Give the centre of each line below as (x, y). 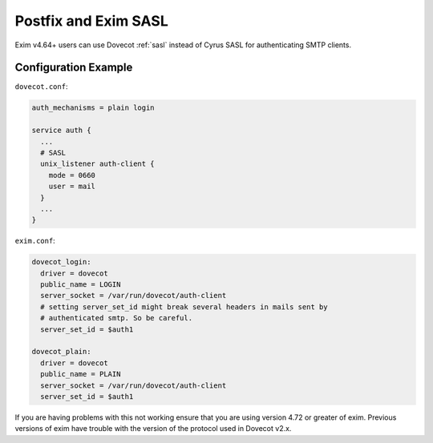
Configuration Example (74, 68)
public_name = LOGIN (81, 285)
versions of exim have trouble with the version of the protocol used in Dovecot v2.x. (153, 429)
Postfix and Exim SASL (91, 21)
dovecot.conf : (41, 87)
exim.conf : (35, 241)
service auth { (61, 131)
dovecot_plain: (61, 352)
